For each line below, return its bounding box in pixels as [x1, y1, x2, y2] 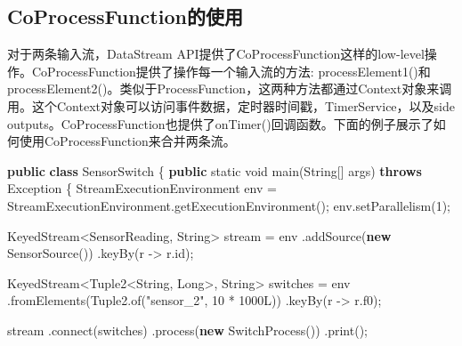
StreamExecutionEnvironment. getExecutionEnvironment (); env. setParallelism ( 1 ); [7, 196, 450, 214]
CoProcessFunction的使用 [7, 3, 243, 30]
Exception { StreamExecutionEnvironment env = [7, 179, 277, 197]
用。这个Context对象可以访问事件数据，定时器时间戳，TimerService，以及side [7, 96, 455, 115]
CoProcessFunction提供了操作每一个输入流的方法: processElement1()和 [31, 61, 431, 80]
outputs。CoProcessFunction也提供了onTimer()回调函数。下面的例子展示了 [7, 114, 434, 133]
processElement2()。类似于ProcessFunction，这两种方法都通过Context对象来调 [7, 79, 452, 98]
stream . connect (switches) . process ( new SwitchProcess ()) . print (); [7, 320, 368, 339]
